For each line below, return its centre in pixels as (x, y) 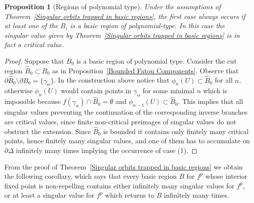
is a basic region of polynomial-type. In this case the (147, 25)
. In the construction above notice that (112, 80)
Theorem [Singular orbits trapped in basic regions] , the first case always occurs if (125, 16)
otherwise (19, 91)
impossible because (33, 101)
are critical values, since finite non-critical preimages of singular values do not (120, 121)
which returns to (130, 195)
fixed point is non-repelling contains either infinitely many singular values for (119, 185)
